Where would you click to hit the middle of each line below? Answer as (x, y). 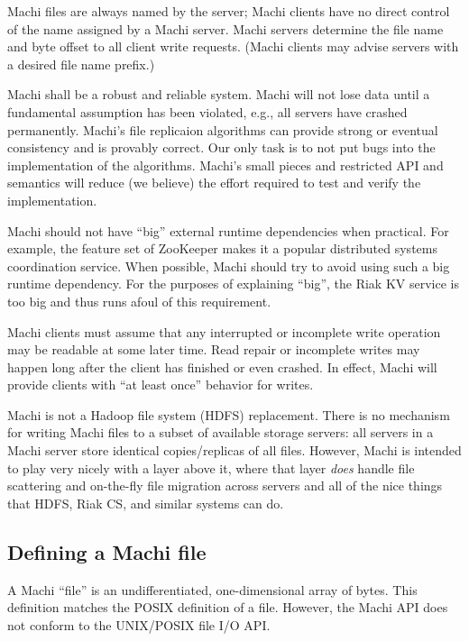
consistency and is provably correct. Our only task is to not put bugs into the (221, 147)
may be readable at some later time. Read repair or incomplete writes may (214, 349)
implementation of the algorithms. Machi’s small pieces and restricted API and (225, 165)
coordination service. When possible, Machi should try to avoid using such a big (229, 266)
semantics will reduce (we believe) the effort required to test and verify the (214, 183)
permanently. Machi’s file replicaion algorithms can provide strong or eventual (223, 129)
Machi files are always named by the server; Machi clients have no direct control (229, 11)
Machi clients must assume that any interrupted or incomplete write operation (224, 331)
